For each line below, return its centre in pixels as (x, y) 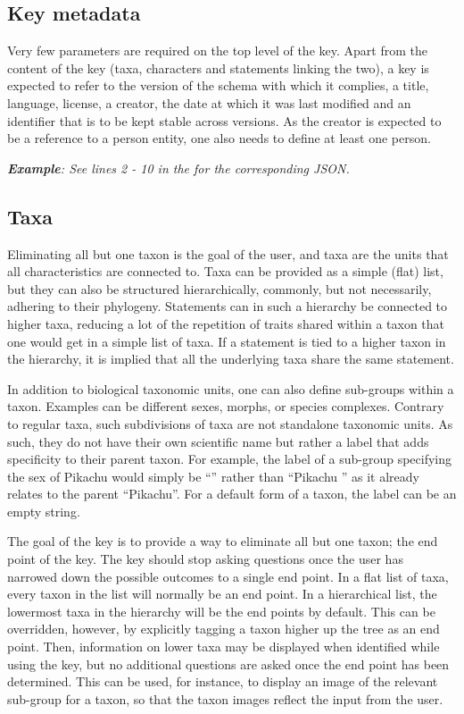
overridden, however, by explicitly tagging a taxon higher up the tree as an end (224, 629)
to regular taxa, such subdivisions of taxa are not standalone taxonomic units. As (230, 423)
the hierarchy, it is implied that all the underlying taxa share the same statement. (231, 359)
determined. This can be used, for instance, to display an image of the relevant (223, 681)
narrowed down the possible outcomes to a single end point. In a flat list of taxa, (228, 576)
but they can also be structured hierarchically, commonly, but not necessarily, (220, 288)
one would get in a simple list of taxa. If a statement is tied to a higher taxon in (227, 341)
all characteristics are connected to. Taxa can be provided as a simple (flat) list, (225, 271)
